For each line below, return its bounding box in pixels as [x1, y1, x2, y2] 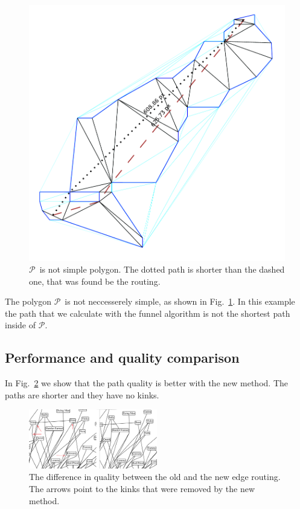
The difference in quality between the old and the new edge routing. [29, 470, 281, 483]
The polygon [5, 295, 52, 308]
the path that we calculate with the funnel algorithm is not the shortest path [5, 306, 290, 319]
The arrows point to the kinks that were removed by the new [29, 482, 255, 494]
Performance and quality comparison [5, 348, 240, 367]
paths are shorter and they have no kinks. [5, 388, 159, 401]
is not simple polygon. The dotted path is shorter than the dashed [39, 263, 285, 276]
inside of [5, 319, 36, 331]
